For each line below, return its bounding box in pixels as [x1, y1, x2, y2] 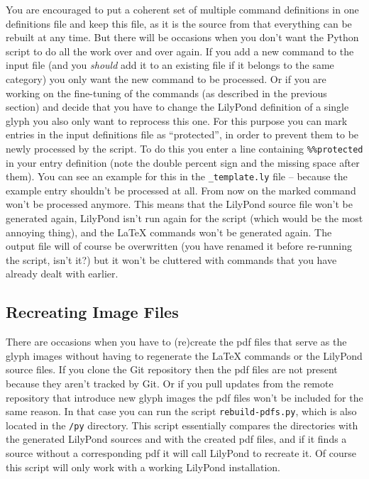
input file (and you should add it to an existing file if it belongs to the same [6, 57, 334, 72]
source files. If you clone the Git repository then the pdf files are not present [6, 362, 338, 377]
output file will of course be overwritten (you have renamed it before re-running [6, 238, 353, 253]
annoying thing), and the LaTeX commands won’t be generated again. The [6, 224, 332, 239]
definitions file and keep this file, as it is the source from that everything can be [6, 16, 352, 31]
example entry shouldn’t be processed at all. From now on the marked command [6, 182, 356, 197]
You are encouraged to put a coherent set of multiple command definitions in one [6, 2, 359, 16]
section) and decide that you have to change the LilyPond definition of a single [6, 99, 349, 114]
